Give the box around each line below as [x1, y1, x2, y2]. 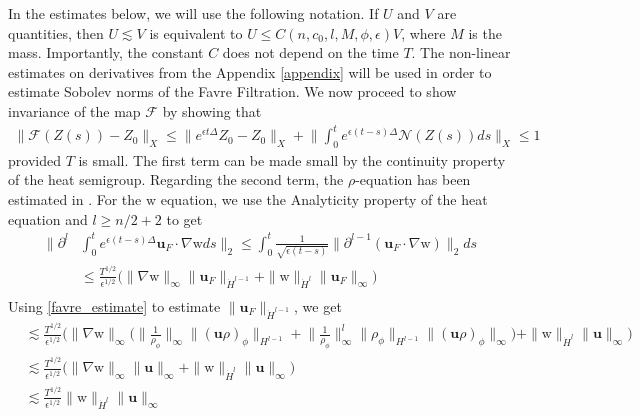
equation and [8, 208, 88, 229]
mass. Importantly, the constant [8, 42, 204, 63]
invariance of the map [8, 100, 141, 121]
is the [468, 22, 502, 43]
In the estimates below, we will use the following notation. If [8, 3, 379, 23]
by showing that [162, 100, 262, 121]
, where [401, 22, 446, 43]
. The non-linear [411, 42, 511, 63]
